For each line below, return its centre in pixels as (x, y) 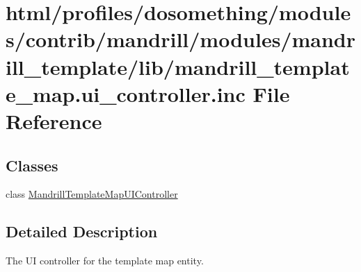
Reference (54, 120)
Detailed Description (82, 231)
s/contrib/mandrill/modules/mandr (180, 39)
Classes (32, 165)
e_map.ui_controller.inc (126, 93)
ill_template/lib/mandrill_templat (178, 66)
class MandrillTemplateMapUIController (92, 194)
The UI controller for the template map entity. (105, 261)
